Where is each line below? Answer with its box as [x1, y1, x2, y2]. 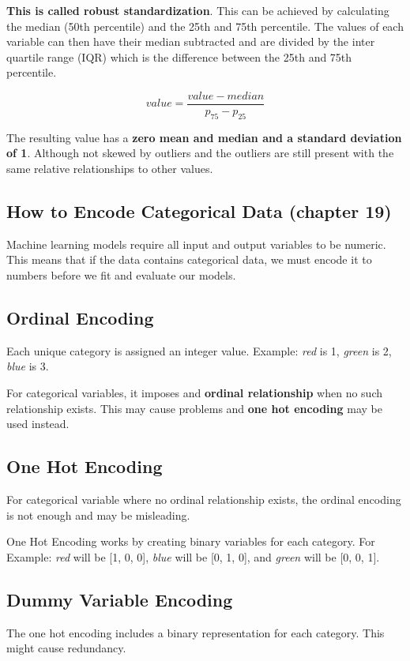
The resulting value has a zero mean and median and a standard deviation [6, 129, 402, 145]
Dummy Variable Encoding [6, 587, 233, 611]
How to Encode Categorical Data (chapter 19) [6, 199, 392, 223]
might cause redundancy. [6, 640, 126, 656]
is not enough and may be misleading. [6, 506, 190, 523]
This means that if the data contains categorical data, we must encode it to [6, 251, 372, 268]
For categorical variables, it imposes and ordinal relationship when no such [6, 384, 383, 400]
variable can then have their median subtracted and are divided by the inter [6, 33, 375, 50]
